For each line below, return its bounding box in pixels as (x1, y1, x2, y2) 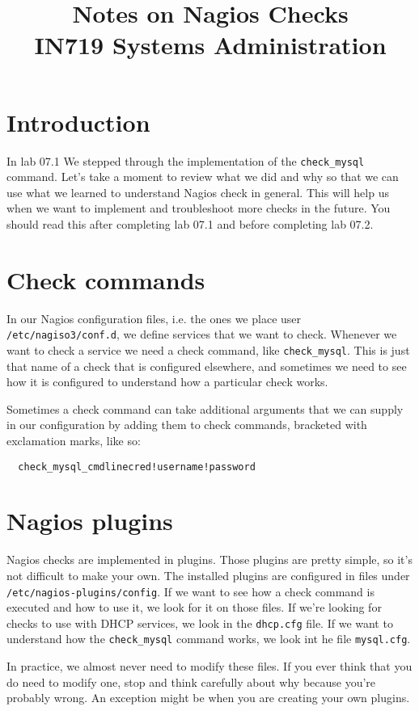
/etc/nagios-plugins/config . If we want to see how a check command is (6, 583, 375, 600)
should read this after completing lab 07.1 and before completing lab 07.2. (6, 215, 374, 232)
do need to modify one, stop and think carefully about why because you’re (6, 673, 376, 690)
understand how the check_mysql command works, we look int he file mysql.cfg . (6, 630, 411, 647)
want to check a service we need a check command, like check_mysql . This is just (6, 341, 410, 358)
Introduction (6, 105, 150, 138)
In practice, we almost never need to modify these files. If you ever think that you (6, 658, 413, 675)
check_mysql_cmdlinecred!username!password (18, 461, 256, 473)
